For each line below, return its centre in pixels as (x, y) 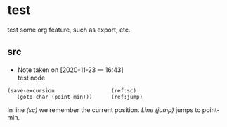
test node (31, 78)
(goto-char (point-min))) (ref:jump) (79, 97)
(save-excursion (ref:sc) (72, 90)
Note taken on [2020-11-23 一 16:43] (71, 70)
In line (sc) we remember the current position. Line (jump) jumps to (104, 110)
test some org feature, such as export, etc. (69, 30)
